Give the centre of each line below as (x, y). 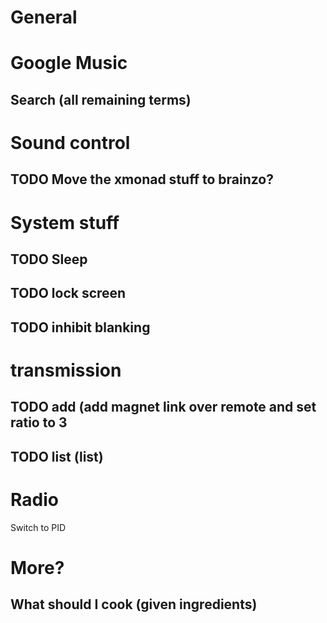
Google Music (69, 63)
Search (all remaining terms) (101, 99)
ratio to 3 (39, 422)
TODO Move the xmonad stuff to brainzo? (142, 179)
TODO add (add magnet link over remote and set (163, 407)
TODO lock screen (68, 293)
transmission (66, 370)
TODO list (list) (57, 456)
